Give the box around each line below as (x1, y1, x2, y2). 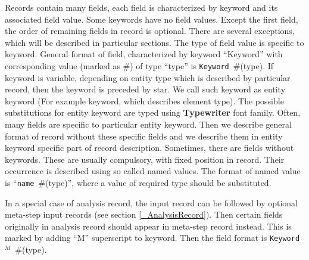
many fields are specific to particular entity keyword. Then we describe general (5, 118, 292, 130)
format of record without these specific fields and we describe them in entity (5, 129, 283, 142)
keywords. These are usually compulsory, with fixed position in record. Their (5, 153, 285, 165)
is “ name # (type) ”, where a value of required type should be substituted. (5, 176, 271, 188)
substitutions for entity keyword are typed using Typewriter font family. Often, (5, 106, 301, 119)
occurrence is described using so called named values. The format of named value (5, 165, 301, 177)
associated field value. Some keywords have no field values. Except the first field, (5, 13, 298, 25)
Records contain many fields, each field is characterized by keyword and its (5, 1, 278, 13)
